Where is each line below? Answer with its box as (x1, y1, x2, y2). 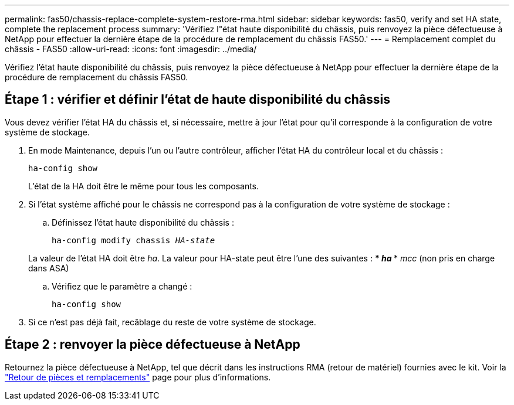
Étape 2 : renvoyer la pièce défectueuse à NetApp (5, 337, 300, 352)
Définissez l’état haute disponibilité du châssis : (52, 217, 234, 227)
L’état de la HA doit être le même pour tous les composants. (28, 181, 259, 191)
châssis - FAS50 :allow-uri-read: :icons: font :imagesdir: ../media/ (5, 44, 257, 54)
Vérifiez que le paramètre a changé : (52, 281, 192, 291)
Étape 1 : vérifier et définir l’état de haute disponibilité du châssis (5, 92, 391, 107)
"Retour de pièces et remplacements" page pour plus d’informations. (5, 372, 271, 382)
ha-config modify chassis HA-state (52, 235, 215, 245)
